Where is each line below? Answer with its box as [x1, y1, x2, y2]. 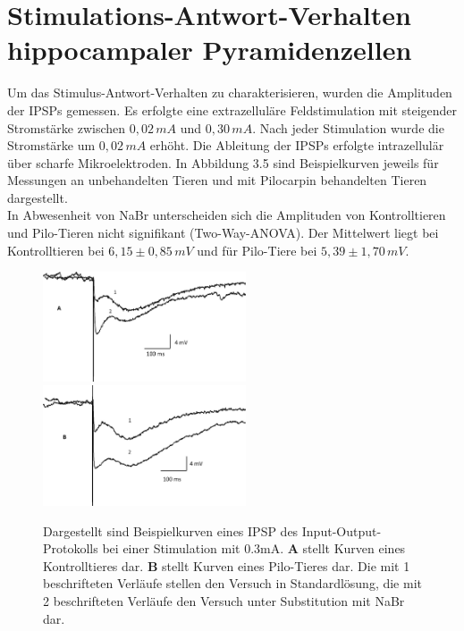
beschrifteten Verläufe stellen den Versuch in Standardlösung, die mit [43, 574, 423, 593]
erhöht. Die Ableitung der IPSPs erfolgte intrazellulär [149, 136, 444, 155]
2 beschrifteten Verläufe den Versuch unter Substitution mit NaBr [43, 592, 405, 610]
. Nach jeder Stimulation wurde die [252, 118, 444, 137]
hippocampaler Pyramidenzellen [7, 31, 412, 68]
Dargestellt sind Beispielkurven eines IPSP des [43, 521, 299, 540]
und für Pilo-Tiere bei [197, 240, 317, 259]
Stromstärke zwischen [7, 118, 126, 137]
